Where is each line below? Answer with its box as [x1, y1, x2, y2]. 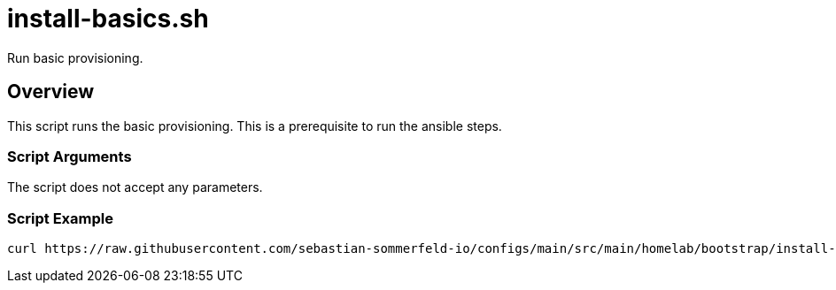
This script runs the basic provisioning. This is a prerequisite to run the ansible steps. [7, 118, 502, 134]
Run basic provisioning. [7, 50, 143, 65]
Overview [7, 80, 95, 103]
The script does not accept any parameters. [7, 179, 263, 195]
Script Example [7, 209, 113, 227]
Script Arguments [7, 147, 132, 165]
